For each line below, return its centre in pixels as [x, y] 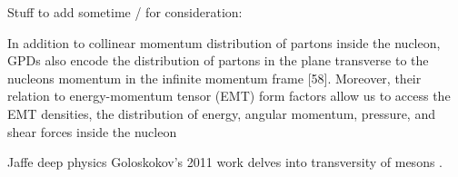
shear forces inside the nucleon [92, 131]
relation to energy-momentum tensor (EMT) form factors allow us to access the [229, 96]
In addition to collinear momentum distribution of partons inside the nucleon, [224, 42]
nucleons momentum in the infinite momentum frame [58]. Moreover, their [214, 78]
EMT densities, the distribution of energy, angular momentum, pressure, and [221, 113]
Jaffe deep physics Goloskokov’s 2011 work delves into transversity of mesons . [225, 162]
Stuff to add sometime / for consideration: [125, 12]
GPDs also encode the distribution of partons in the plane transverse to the [218, 60]
